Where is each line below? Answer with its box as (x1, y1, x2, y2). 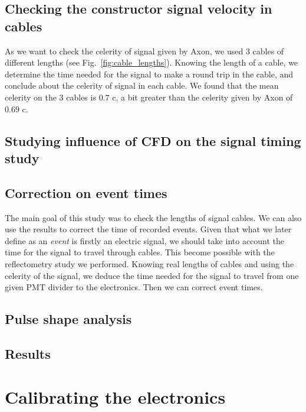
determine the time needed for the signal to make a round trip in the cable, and (5, 67, 294, 80)
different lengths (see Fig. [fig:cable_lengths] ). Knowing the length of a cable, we (5, 56, 298, 69)
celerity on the (5, 90, 57, 103)
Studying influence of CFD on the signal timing (5, 131, 301, 150)
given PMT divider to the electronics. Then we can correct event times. (5, 281, 263, 293)
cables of (252, 44, 284, 57)
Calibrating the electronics (5, 385, 226, 409)
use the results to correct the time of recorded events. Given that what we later (5, 223, 292, 235)
